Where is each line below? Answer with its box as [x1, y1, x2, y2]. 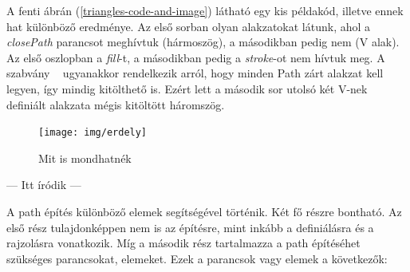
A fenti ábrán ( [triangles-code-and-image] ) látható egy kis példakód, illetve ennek [6, 2, 404, 18]
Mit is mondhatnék [38, 149, 132, 166]
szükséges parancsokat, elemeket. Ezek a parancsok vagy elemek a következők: [6, 250, 388, 266]
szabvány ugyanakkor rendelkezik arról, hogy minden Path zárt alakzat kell [6, 65, 384, 81]
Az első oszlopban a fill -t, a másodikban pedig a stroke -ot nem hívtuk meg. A [6, 49, 385, 65]
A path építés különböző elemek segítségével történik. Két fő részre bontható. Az [6, 203, 402, 219]
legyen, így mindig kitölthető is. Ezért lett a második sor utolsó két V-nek [6, 80, 368, 97]
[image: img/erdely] [38, 127, 148, 139]
